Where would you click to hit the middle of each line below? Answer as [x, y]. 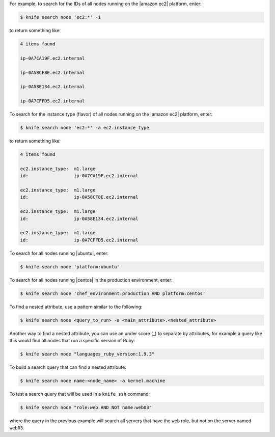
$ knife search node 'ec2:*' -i [61, 17]
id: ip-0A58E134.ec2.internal [79, 218]
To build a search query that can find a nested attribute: [68, 367]
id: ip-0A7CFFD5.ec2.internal [79, 240]
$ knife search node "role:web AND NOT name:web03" [86, 407]
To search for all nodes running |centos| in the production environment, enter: [91, 280]
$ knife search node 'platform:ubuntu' [70, 267]
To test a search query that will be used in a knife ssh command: [80, 394]
